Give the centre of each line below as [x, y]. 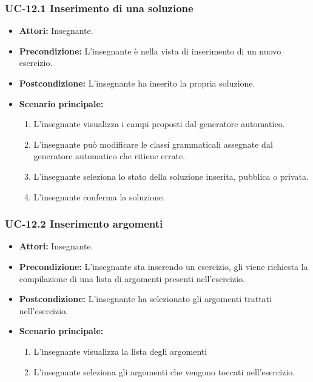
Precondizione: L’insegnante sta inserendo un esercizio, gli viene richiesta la [163, 266]
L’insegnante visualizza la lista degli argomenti [120, 351]
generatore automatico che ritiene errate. [109, 156]
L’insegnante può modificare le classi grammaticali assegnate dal [153, 144]
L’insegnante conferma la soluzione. [99, 196]
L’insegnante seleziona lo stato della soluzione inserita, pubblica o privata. [171, 176]
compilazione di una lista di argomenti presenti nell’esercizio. [132, 278]
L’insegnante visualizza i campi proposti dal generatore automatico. [159, 124]
